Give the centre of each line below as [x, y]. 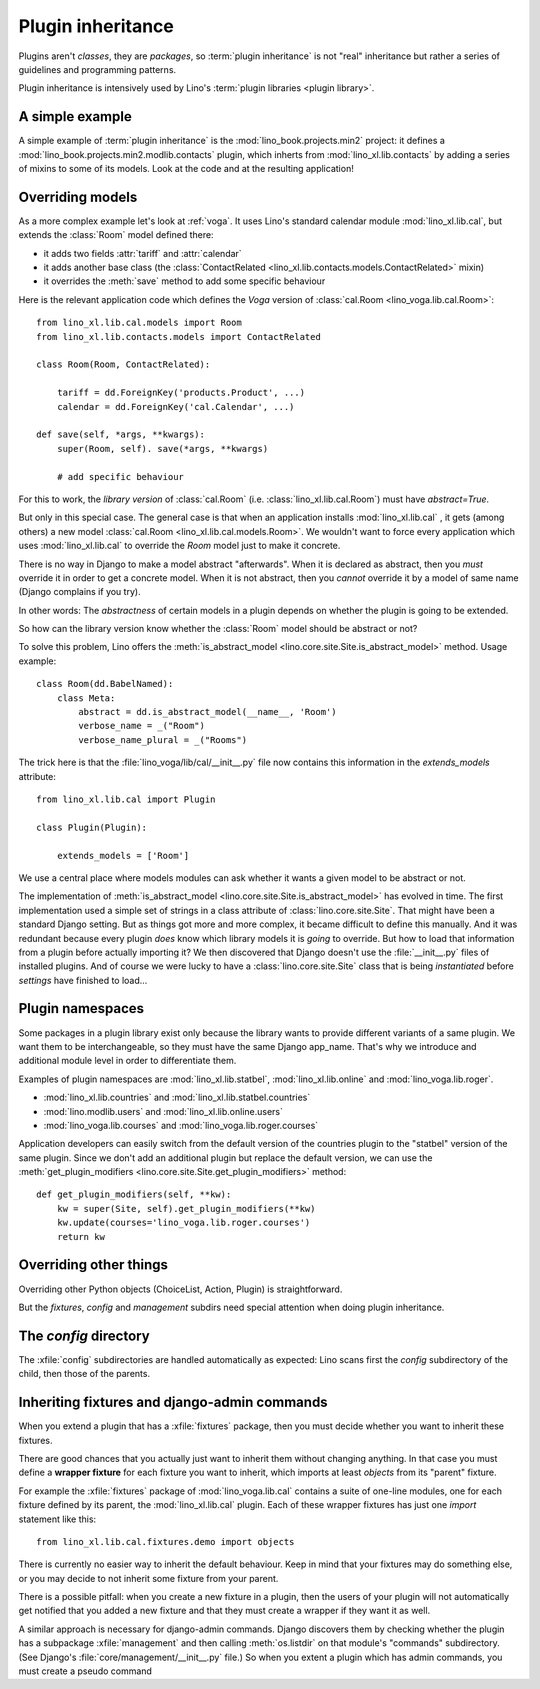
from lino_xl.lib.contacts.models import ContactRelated [179, 336]
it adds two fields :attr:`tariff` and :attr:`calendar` [142, 253]
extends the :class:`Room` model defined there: [116, 235]
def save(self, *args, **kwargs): [120, 434]
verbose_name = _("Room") [141, 726]
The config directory [84, 1335]
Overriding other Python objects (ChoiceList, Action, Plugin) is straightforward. [180, 1289]
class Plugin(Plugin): [92, 827]
